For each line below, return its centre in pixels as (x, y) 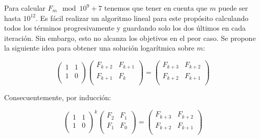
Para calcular (25, 8)
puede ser (233, 8)
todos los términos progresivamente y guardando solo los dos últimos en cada (125, 28)
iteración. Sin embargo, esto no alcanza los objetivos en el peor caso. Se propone (130, 38)
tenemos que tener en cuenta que (156, 8)
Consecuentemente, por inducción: (58, 97)
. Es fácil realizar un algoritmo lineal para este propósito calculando (142, 18)
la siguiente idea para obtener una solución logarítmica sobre (99, 48)
